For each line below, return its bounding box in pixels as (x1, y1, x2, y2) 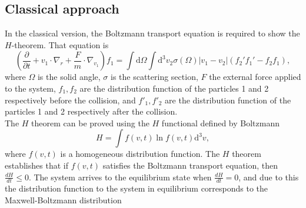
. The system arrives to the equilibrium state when (28, 170, 212, 183)
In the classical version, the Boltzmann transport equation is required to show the (5, 27, 300, 39)
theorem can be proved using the (31, 116, 149, 129)
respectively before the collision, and (5, 93, 136, 106)
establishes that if (5, 159, 68, 171)
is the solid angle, (37, 71, 101, 83)
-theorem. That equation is (11, 38, 109, 51)
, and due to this (238, 170, 299, 183)
